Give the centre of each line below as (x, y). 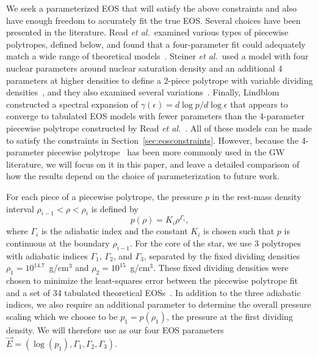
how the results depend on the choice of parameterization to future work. (143, 176)
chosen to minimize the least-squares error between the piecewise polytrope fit (152, 280)
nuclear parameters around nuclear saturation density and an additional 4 (144, 68)
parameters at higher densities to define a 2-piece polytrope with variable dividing (160, 80)
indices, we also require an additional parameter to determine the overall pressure (159, 304)
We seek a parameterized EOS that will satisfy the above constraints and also (151, 8)
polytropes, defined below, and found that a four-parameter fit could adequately (156, 44)
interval (20, 208)
